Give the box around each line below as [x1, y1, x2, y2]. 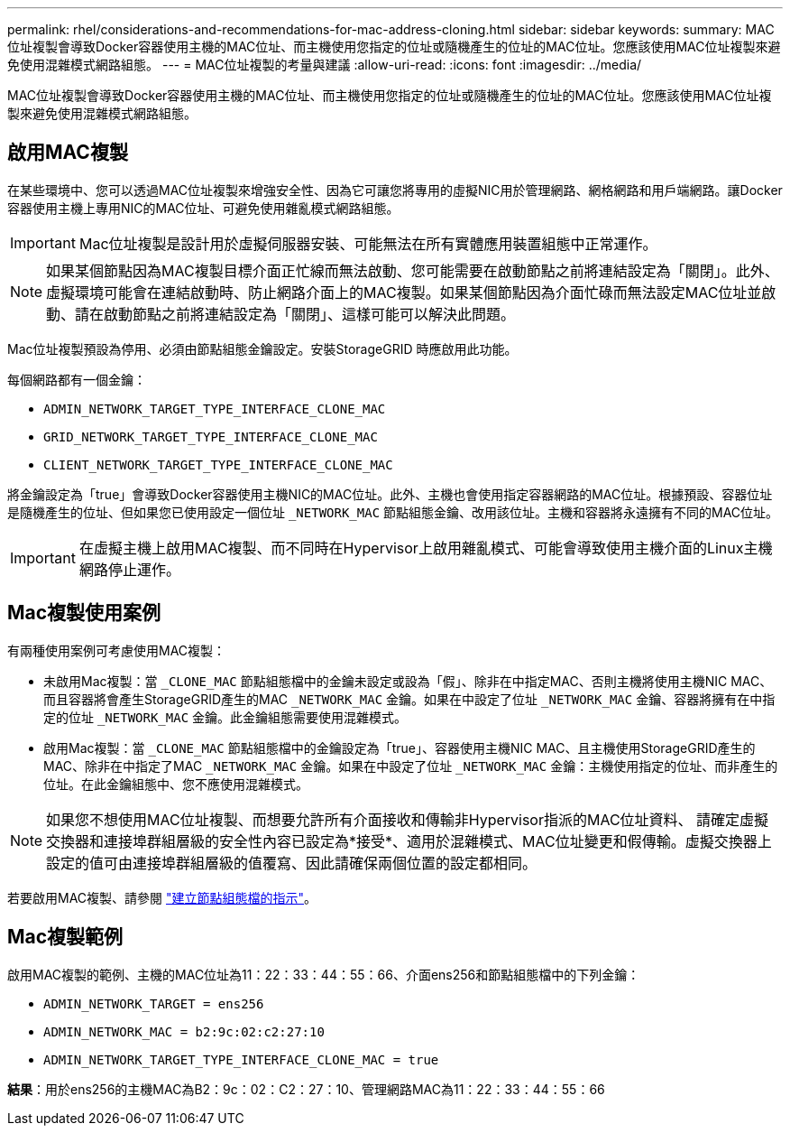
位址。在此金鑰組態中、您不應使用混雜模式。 [43, 775, 308, 792]
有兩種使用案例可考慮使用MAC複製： [7, 642, 226, 658]
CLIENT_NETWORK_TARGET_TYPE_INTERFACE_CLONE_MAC [43, 457, 393, 472]
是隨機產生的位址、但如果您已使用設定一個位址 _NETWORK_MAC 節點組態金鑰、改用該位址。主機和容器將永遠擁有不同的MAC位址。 [7, 504, 779, 520]
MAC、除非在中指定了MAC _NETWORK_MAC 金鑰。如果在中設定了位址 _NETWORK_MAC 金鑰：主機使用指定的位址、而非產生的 [43, 757, 778, 774]
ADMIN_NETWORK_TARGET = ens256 [43, 996, 264, 1011]
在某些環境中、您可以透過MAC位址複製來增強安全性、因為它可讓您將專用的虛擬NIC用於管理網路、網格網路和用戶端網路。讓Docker [7, 181, 783, 198]
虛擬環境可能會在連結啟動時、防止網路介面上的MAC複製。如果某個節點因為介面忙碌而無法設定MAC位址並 [46, 283, 762, 302]
